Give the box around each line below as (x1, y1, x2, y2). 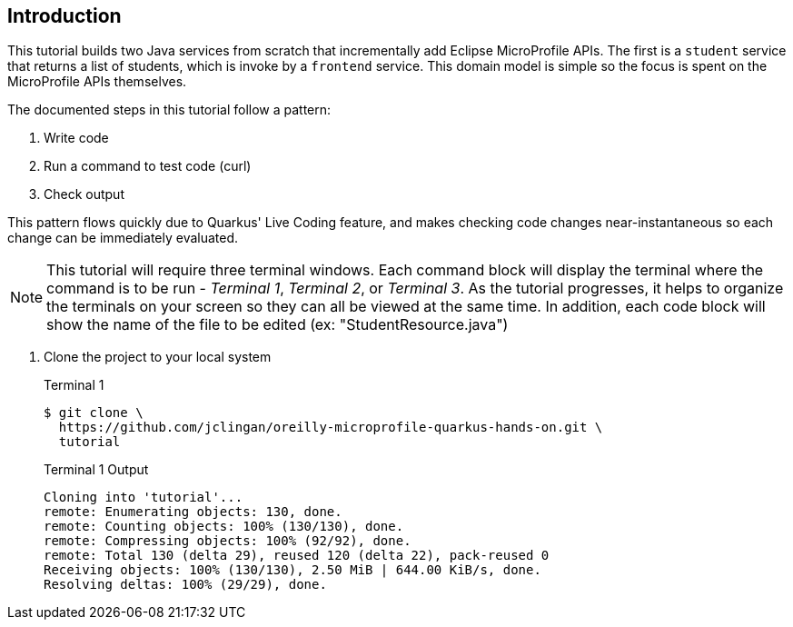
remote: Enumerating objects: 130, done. (44, 504, 342, 520)
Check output (44, 186, 124, 203)
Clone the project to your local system (44, 349, 272, 365)
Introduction (7, 5, 122, 27)
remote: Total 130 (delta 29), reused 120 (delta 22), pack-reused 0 (44, 548, 550, 563)
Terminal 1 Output (44, 462, 149, 478)
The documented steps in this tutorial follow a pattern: (7, 102, 332, 118)
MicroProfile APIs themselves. (7, 74, 187, 90)
